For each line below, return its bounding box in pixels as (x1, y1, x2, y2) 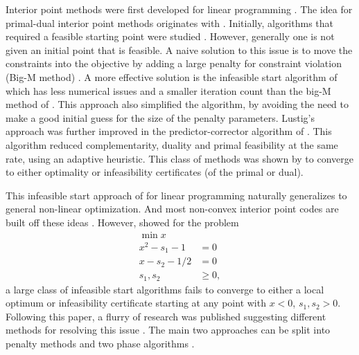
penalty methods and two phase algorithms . (6, 336, 195, 350)
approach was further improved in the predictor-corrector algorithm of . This (6, 124, 332, 138)
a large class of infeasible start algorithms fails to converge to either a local (6, 282, 324, 296)
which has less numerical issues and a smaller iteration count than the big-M (6, 83, 331, 98)
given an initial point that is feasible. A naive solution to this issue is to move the (6, 42, 353, 57)
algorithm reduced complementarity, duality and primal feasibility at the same (6, 137, 338, 152)
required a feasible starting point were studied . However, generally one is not (6, 29, 335, 44)
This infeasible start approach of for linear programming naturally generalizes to (6, 188, 347, 202)
